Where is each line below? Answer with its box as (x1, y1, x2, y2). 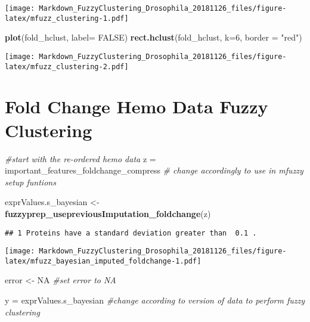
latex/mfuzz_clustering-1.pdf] (5, 14, 129, 23)
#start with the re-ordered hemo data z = (5, 152, 156, 165)
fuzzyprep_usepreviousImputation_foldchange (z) (5, 207, 211, 219)
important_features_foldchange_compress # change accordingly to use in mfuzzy (5, 164, 303, 177)
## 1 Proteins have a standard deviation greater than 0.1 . (5, 228, 257, 237)
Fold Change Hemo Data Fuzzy (5, 94, 268, 119)
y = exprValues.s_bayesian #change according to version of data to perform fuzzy (5, 294, 305, 306)
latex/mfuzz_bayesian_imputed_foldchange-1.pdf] (5, 256, 201, 265)
